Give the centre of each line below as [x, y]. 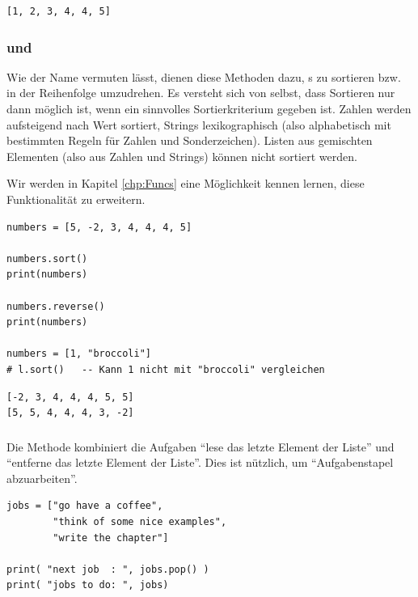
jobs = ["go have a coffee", [85, 506]
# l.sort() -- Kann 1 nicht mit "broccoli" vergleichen [166, 369]
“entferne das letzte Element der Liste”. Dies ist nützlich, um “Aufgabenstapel [200, 462]
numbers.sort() [47, 258]
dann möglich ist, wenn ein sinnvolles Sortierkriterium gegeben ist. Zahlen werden [209, 108]
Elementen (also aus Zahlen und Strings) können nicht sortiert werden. [182, 156]
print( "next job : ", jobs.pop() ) [108, 569]
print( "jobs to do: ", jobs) [88, 585]
